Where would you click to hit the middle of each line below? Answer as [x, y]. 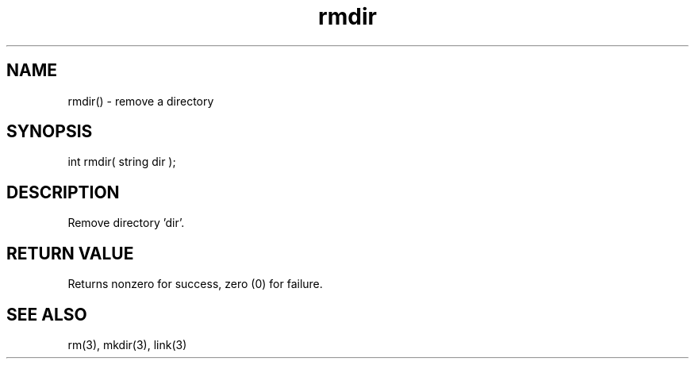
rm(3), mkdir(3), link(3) [127, 344]
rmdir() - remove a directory [141, 101]
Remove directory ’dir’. [126, 223]
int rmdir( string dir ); [122, 162]
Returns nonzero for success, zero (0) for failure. [195, 284]
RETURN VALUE [70, 253]
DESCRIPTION [63, 192]
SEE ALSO [47, 314]
